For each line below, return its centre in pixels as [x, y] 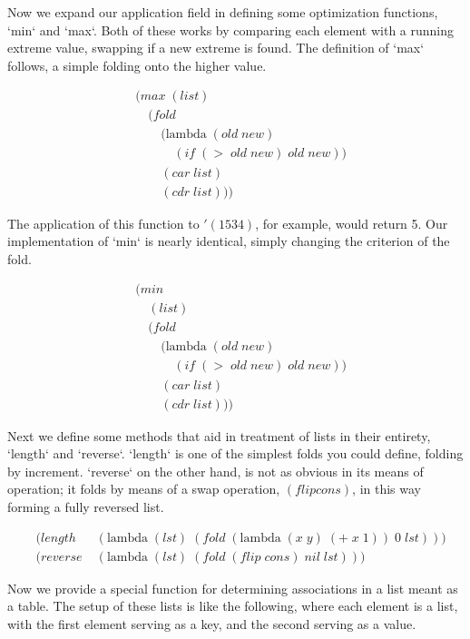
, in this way [387, 489]
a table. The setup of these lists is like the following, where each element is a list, [233, 606]
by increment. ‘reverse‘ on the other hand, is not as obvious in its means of [215, 471]
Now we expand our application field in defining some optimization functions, [223, 12]
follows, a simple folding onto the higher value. [137, 65]
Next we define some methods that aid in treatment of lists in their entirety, [219, 435]
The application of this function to [103, 223]
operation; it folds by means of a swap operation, [144, 489]
